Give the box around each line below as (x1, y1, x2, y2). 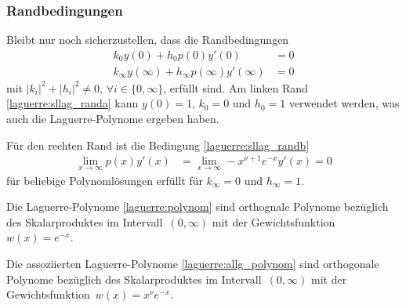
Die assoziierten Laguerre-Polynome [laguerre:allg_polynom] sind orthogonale (6, 255, 379, 271)
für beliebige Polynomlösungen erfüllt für (6, 172, 203, 188)
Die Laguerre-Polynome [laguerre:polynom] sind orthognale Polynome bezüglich (6, 198, 389, 215)
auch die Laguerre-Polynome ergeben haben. (6, 111, 219, 127)
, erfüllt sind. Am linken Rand (163, 79, 308, 96)
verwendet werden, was (288, 95, 400, 111)
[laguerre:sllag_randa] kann (6, 95, 139, 111)
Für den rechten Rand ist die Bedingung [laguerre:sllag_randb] (6, 136, 310, 153)
